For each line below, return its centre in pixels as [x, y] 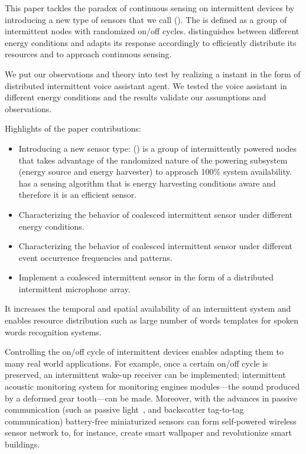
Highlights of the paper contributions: [73, 128]
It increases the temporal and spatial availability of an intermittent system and [148, 308]
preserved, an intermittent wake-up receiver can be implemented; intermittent [145, 375]
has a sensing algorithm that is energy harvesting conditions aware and [147, 183]
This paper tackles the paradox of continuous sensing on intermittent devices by [150, 8]
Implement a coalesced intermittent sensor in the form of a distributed [146, 277]
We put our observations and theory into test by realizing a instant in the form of [153, 74]
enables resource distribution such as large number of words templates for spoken [152, 320]
